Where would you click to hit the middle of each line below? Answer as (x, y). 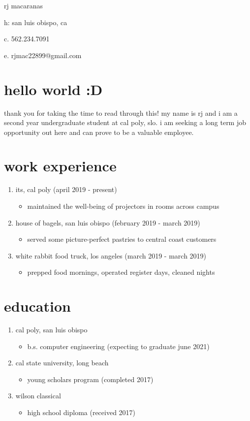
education (37, 306)
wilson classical (38, 396)
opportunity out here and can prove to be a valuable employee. (99, 132)
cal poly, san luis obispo (51, 330)
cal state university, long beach (62, 363)
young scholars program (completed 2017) (90, 379)
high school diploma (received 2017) (81, 412)
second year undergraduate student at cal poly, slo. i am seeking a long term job (125, 122)
